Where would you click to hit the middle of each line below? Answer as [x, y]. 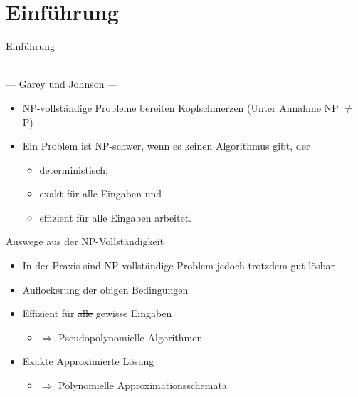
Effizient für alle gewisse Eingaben [97, 313]
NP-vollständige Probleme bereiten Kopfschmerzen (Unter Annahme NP [180, 107]
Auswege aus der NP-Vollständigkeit [85, 241]
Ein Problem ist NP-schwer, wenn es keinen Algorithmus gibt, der [166, 146]
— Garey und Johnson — [62, 84]
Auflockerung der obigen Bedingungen [105, 289]
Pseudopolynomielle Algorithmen [130, 337]
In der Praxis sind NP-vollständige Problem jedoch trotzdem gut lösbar [179, 265]
